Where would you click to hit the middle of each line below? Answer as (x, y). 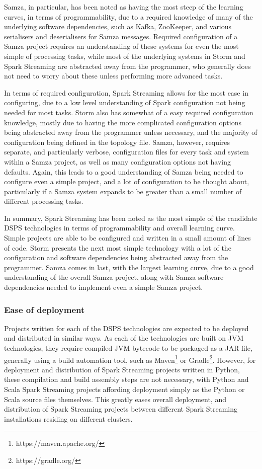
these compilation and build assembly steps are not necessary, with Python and (126, 379)
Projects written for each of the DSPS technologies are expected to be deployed (126, 328)
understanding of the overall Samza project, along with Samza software (114, 277)
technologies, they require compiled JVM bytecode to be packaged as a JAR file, (128, 348)
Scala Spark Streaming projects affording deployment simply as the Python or (124, 389)
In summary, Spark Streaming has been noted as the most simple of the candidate (131, 218)
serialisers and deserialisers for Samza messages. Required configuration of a (121, 36)
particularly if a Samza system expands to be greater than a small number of (123, 191)
